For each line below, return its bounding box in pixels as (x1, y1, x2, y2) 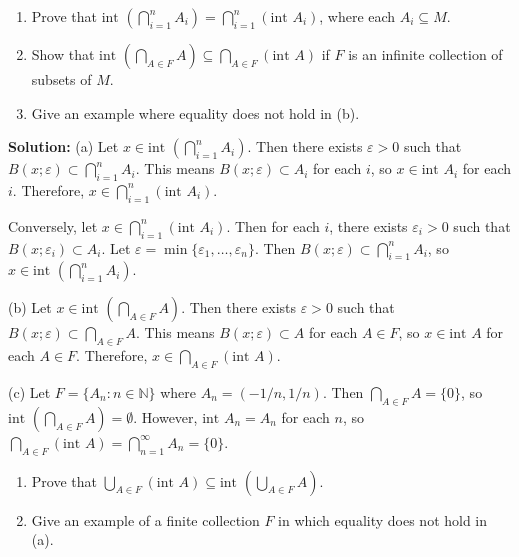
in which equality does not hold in (278, 509, 488, 530)
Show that (31, 44, 95, 64)
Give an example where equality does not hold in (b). (31, 102, 360, 123)
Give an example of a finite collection (31, 509, 260, 530)
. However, (133, 406, 198, 427)
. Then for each (226, 215, 320, 236)
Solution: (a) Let (8, 136, 119, 157)
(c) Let (8, 381, 51, 402)
